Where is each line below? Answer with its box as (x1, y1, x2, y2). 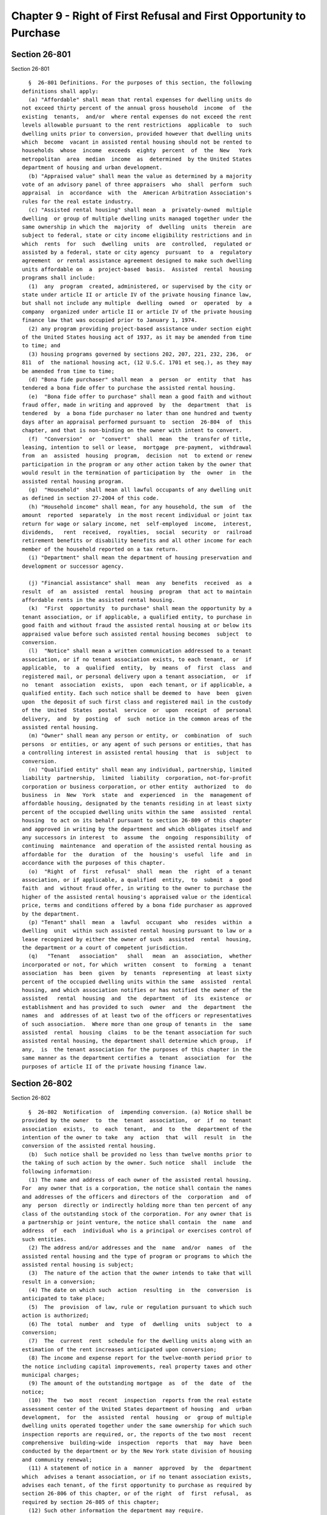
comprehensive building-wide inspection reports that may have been (22, 1439, 252, 1447)
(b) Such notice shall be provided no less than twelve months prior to (28, 1151, 252, 1157)
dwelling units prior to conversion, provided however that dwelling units (22, 130, 252, 137)
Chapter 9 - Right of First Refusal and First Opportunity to (11, 9, 306, 22)
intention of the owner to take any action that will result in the (22, 1134, 252, 1141)
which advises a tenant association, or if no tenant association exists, (22, 1473, 252, 1480)
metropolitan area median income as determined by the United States (22, 155, 252, 162)
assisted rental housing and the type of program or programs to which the (22, 1253, 252, 1260)
